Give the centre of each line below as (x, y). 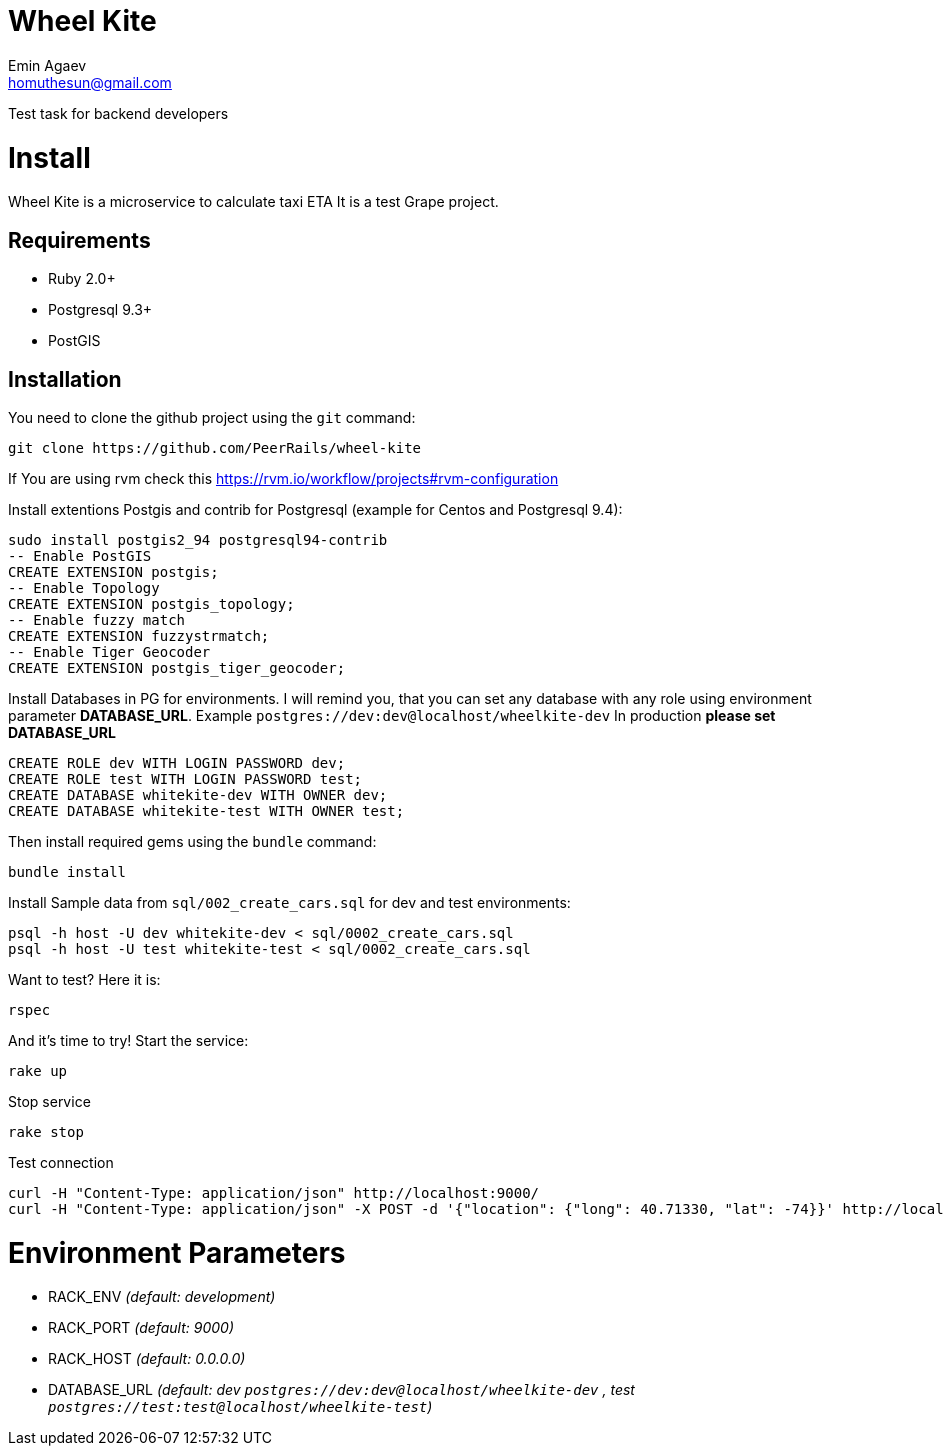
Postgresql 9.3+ (100, 310)
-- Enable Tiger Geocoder (109, 651)
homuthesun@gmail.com (90, 82)
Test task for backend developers (118, 113)
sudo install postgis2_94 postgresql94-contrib (198, 539)
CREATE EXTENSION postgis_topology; (151, 603)
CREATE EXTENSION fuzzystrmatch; (139, 635)
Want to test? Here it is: (84, 979)
